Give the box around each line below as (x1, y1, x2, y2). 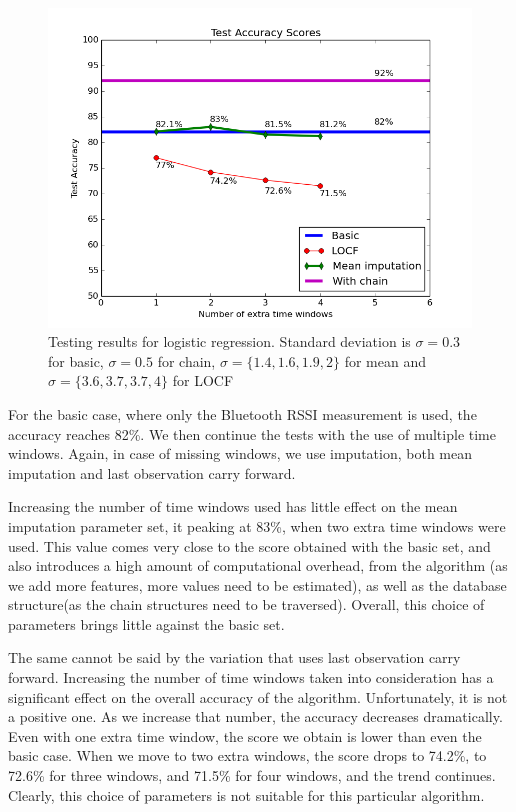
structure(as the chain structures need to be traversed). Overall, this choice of (8, 594, 485, 615)
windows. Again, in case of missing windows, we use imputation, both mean (8, 443, 473, 464)
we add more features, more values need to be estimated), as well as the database (8, 574, 507, 595)
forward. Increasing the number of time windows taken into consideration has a (8, 667, 494, 688)
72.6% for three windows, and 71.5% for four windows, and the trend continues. (8, 765, 496, 786)
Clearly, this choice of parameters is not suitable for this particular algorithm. (8, 784, 485, 805)
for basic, (48, 350, 104, 371)
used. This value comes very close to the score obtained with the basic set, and (8, 535, 491, 556)
